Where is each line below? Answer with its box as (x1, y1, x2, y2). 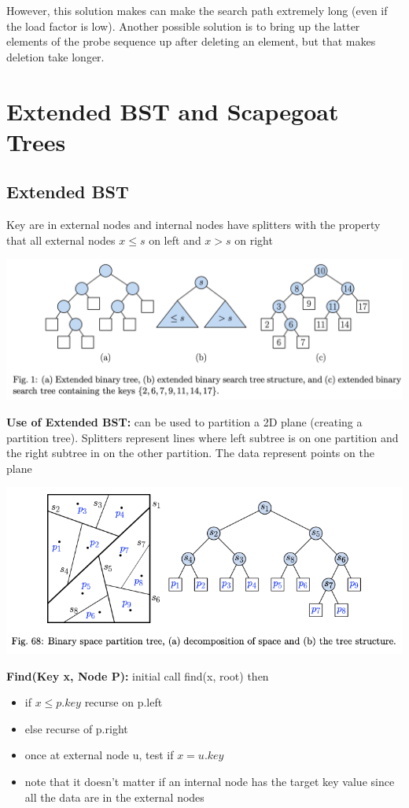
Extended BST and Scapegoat (6, 94, 339, 127)
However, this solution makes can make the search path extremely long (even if (6, 2, 388, 18)
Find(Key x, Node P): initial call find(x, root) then (6, 667, 269, 684)
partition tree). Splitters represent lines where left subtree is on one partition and (6, 429, 399, 445)
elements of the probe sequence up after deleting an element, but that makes (6, 33, 376, 50)
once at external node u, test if (24, 747, 174, 763)
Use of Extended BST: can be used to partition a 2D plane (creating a (6, 414, 363, 430)
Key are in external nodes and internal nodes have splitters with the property (6, 216, 381, 233)
